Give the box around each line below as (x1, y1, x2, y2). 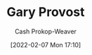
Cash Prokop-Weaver (14, 27, 77, 36)
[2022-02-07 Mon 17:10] (10, 40, 81, 49)
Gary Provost (6, 4, 85, 20)
